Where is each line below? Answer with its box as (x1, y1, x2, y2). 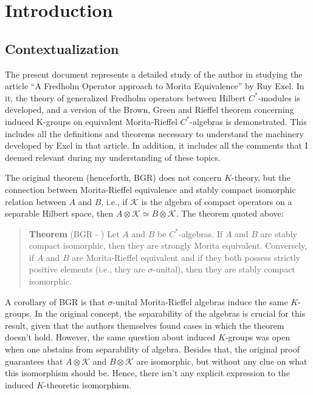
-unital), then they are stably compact (153, 263, 295, 275)
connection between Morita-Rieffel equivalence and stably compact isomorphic (5, 183, 296, 195)
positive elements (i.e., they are (29, 263, 145, 275)
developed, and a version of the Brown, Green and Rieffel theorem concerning (5, 103, 294, 116)
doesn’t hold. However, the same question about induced (5, 331, 216, 343)
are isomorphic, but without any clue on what (136, 354, 308, 367)
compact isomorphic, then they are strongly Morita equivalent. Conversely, (29, 239, 308, 252)
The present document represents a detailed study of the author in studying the (5, 67, 303, 80)
